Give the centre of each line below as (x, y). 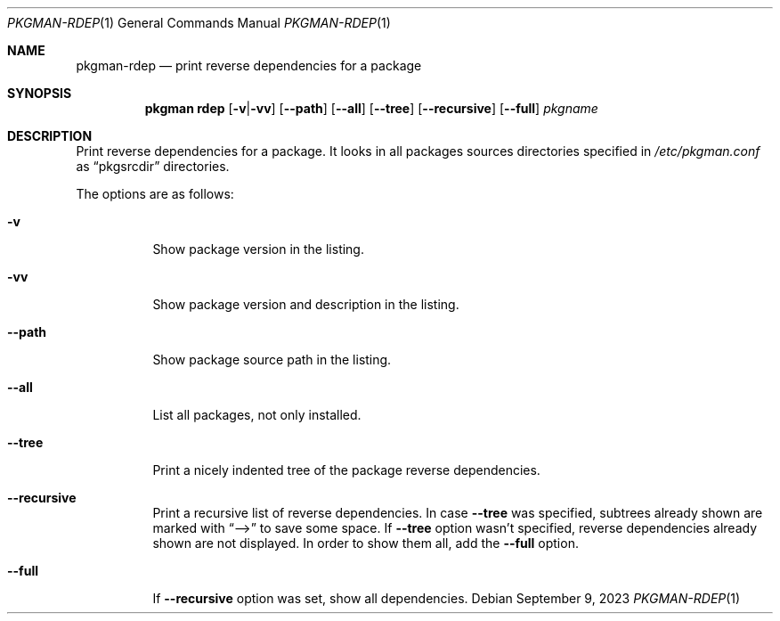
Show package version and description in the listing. (306, 304)
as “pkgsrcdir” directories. (153, 166)
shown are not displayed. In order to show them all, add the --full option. (366, 543)
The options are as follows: (155, 194)
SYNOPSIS (40, 93)
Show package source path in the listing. (272, 360)
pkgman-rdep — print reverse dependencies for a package (249, 65)
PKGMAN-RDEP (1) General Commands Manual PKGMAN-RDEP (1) (199, 23)
